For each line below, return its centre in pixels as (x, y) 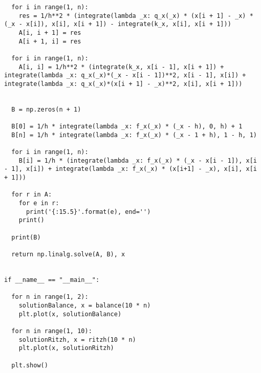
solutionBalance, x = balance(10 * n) (85, 305)
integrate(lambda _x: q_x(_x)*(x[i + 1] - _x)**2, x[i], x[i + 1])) (123, 84)
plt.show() (30, 365)
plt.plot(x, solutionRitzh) (66, 348)
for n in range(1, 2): (50, 297)
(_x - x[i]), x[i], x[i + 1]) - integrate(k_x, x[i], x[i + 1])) (118, 24)
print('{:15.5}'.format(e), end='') (88, 212)
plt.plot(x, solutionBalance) (70, 314)
